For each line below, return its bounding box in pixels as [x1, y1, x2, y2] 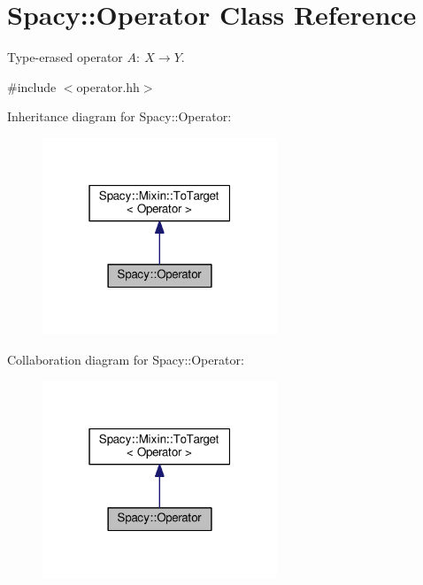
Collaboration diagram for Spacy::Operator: [7, 350, 244, 368]
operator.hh [76, 77, 140, 96]
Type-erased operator [7, 48, 123, 66]
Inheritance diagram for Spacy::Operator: [7, 107, 232, 126]
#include [7, 77, 57, 96]
